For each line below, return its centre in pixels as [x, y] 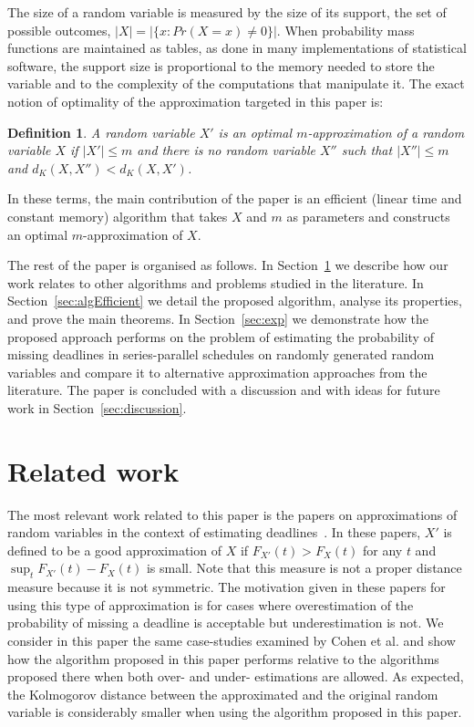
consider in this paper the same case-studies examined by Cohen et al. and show [232, 640]
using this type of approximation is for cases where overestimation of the [211, 604]
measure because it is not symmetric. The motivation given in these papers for [227, 587]
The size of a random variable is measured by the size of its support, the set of [227, 12]
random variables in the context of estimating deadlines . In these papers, [214, 532]
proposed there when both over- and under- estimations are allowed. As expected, [236, 676]
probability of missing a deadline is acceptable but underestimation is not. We [226, 623]
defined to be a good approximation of [114, 550]
